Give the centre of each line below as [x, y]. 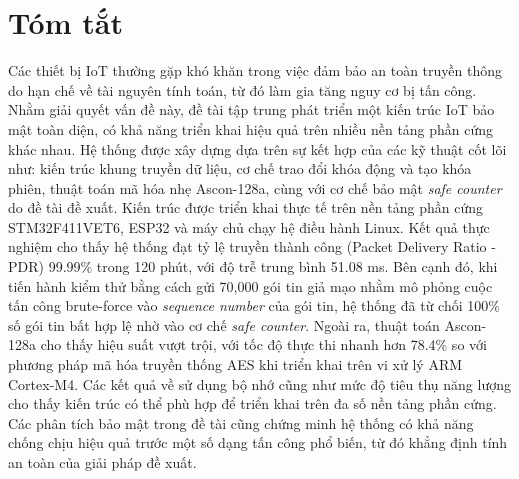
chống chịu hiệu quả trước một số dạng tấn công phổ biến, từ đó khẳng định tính [258, 442]
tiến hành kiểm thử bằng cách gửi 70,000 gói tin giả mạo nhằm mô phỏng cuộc [250, 285]
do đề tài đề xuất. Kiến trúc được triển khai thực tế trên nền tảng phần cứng [245, 207]
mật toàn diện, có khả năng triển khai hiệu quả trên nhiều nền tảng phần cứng [251, 128]
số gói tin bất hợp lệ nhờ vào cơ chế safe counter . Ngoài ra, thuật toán [224, 324]
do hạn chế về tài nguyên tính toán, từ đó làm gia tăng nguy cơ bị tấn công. [242, 89]
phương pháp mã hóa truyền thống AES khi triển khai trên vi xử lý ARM [235, 364]
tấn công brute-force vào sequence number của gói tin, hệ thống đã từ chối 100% [254, 305]
